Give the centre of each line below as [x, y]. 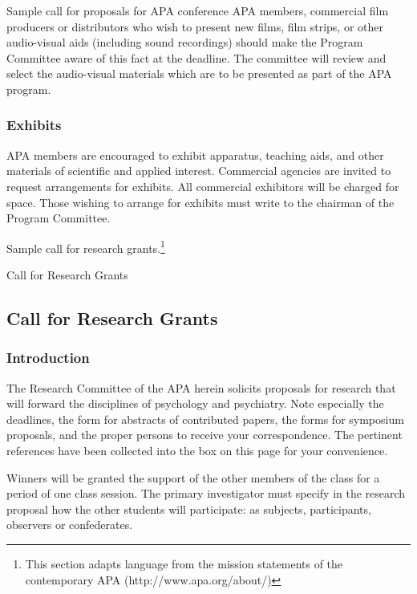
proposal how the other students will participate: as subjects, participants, [189, 509]
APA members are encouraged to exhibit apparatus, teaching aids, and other [195, 155]
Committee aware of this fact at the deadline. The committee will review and [196, 57]
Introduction [48, 358]
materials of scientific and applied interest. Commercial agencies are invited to [199, 171]
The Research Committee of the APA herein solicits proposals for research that [201, 387]
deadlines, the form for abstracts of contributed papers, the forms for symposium [205, 419]
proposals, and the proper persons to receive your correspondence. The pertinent [204, 435]
